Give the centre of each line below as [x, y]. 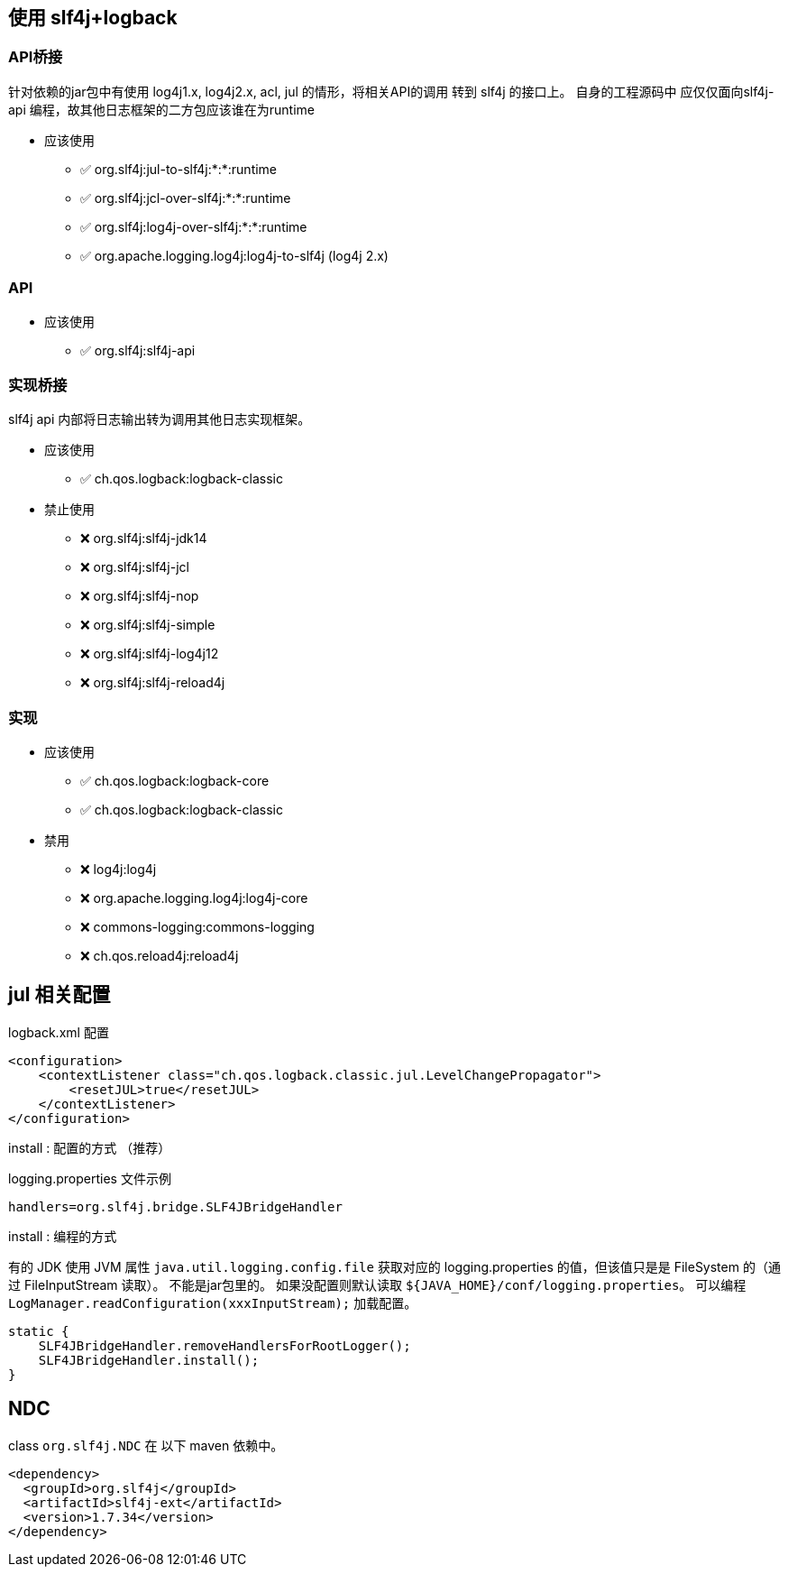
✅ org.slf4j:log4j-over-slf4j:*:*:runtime [194, 226]
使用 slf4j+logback [93, 18]
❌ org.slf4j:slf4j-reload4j [153, 683]
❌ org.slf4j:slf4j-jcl [135, 567]
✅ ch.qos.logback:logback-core [175, 781]
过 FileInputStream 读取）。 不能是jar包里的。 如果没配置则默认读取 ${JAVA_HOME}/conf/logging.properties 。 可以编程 [377, 1284]
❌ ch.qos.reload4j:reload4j [160, 956]
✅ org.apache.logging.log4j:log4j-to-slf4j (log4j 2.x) [234, 255]
